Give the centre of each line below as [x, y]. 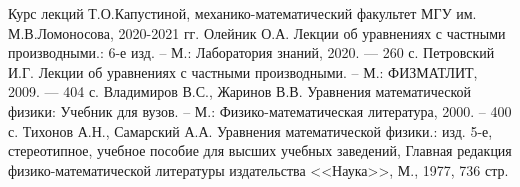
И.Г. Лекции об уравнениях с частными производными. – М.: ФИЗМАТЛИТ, [243, 71]
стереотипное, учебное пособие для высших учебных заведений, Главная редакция [260, 150]
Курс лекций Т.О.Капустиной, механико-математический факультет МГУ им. [242, 13]
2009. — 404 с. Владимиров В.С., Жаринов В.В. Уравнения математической [240, 91]
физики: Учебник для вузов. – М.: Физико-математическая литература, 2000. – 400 [260, 110]
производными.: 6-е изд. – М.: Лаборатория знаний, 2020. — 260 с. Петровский [251, 52]
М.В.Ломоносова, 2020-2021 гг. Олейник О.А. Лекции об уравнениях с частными [257, 32]
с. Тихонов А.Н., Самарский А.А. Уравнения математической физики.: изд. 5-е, [250, 130]
